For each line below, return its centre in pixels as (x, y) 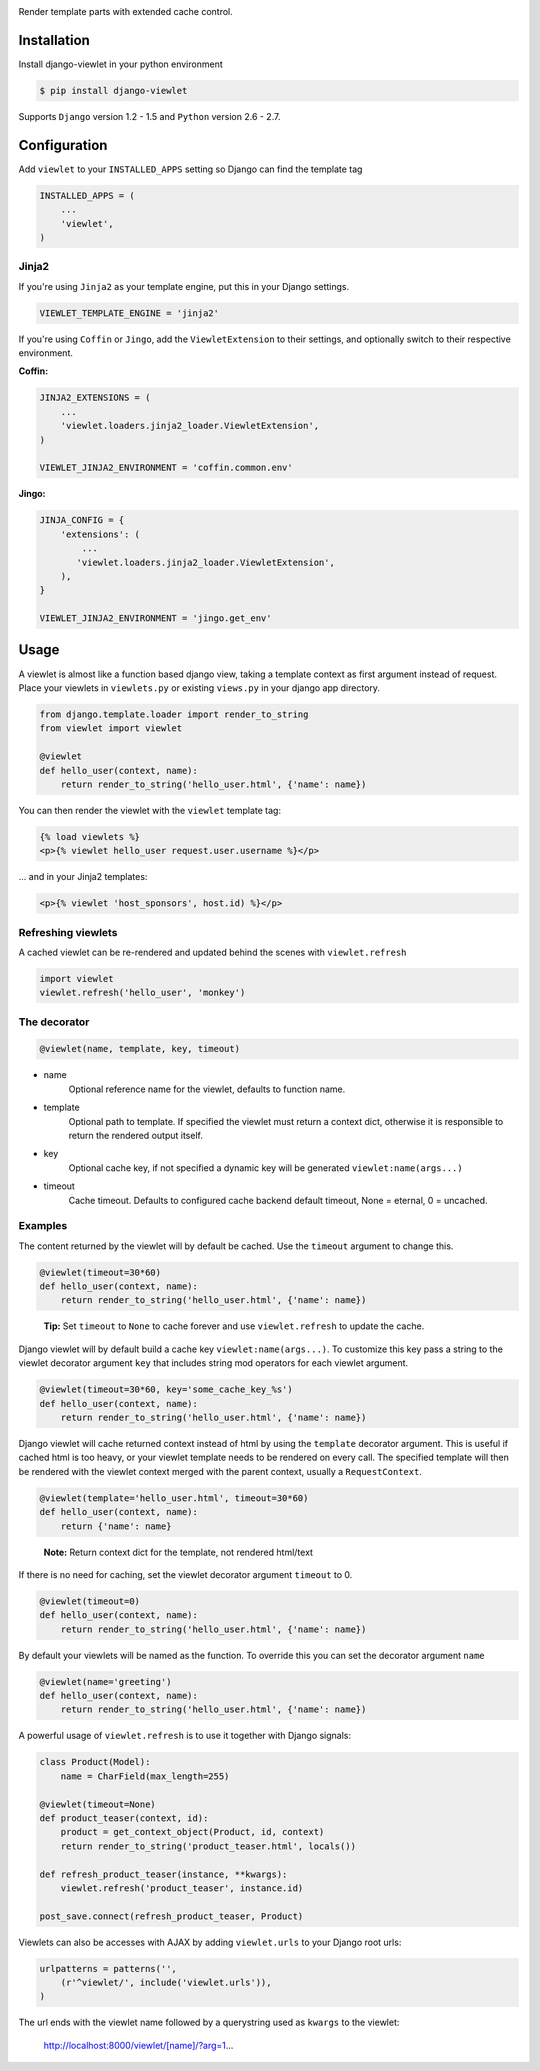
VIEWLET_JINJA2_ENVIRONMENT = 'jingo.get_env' (155, 618)
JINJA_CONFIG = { (82, 520)
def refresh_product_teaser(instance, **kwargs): (163, 1874)
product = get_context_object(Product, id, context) (192, 1832)
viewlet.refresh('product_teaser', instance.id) (182, 1888)
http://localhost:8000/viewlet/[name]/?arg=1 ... (138, 2045)
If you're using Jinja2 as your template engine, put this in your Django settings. (184, 286)
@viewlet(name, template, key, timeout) (139, 1049)
